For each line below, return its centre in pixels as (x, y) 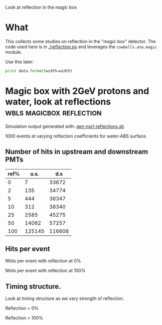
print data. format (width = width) (39, 71)
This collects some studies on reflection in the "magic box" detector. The (80, 41)
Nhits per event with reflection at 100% (45, 271)
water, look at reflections (58, 102)
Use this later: (20, 62)
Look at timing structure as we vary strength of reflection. (65, 298)
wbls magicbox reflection (53, 112)
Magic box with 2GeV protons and (77, 91)
